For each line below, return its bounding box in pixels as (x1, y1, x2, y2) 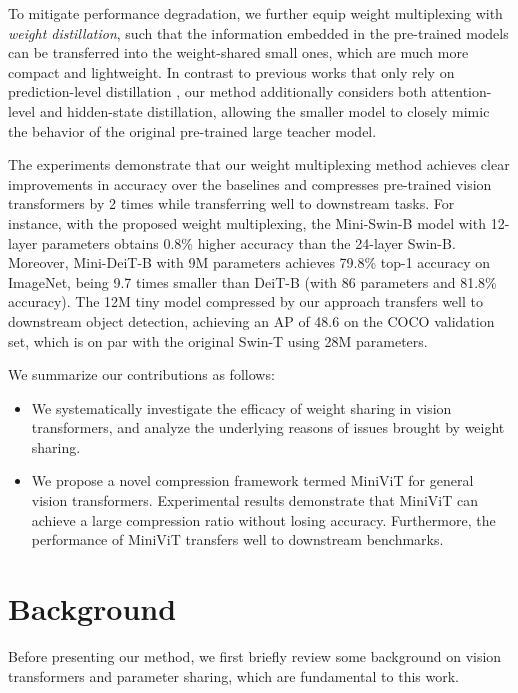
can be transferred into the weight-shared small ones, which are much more (8, 42, 469, 63)
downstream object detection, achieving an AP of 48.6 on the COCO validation (8, 310, 495, 331)
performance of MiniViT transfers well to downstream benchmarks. (31, 529, 444, 550)
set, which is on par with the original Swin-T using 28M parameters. (8, 330, 428, 351)
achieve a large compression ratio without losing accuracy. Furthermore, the (31, 509, 496, 530)
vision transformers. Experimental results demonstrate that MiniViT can (31, 490, 478, 511)
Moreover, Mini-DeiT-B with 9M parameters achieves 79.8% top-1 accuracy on (8, 252, 491, 273)
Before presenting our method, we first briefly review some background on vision (8, 645, 502, 666)
